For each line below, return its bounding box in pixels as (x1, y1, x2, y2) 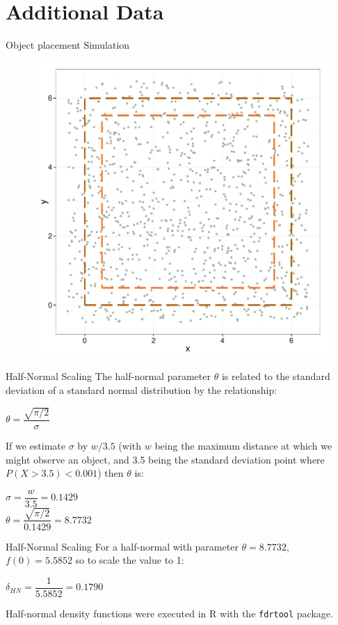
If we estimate (6, 438, 65, 453)
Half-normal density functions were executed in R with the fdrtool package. (6, 606, 333, 620)
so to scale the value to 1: (75, 553, 184, 567)
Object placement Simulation (6, 38, 130, 52)
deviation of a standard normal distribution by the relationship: (6, 382, 277, 397)
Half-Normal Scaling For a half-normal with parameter (6, 539, 239, 553)
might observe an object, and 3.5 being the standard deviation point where (6, 452, 325, 466)
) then (97, 466, 124, 480)
